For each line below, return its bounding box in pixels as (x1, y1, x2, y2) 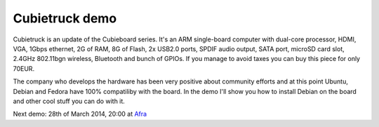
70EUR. (13, 64, 35, 73)
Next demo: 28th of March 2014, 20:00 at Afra (13, 109, 147, 119)
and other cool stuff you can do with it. (13, 97, 126, 105)
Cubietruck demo (13, 11, 117, 26)
